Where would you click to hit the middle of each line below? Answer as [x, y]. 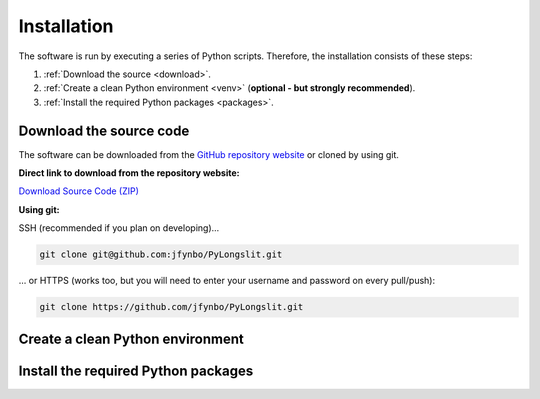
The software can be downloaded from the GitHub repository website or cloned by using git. [209, 154]
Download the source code [104, 130]
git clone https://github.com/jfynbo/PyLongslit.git [171, 307]
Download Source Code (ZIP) [79, 191]
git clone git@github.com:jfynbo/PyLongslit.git [161, 254]
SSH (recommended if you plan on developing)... [119, 228]
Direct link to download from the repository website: [129, 173]
